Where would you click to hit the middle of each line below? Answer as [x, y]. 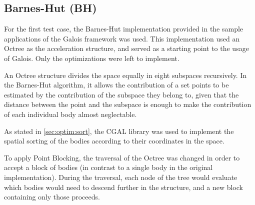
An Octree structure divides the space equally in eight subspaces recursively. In [125, 75]
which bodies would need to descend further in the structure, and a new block [123, 187]
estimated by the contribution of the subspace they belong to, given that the [121, 94]
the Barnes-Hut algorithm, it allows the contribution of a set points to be [116, 85]
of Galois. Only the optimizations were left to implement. [92, 58]
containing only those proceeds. [52, 197]
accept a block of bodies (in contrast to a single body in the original [108, 167]
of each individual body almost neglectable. [70, 114]
